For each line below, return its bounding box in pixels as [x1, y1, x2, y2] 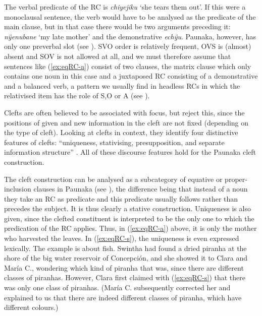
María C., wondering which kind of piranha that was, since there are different [4, 262, 244, 273]
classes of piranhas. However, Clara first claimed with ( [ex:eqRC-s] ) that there [4, 272, 245, 283]
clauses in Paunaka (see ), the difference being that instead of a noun [33, 183, 248, 194]
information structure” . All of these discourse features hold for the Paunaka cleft [4, 147, 256, 157]
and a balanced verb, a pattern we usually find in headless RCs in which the [4, 80, 240, 91]
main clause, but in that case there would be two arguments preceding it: [4, 21, 231, 32]
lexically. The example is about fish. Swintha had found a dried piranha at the [4, 242, 247, 253]
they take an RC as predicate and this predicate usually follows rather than [4, 193, 238, 204]
